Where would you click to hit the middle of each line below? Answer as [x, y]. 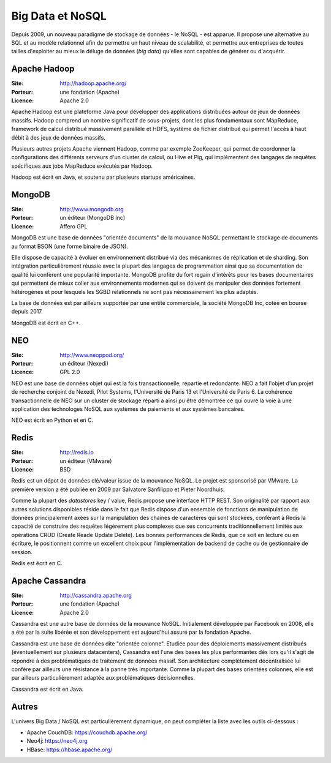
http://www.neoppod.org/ [92, 355]
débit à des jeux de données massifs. [58, 137]
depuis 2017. [27, 312]
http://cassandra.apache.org [96, 595]
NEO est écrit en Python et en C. [52, 420]
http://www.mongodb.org [92, 209]
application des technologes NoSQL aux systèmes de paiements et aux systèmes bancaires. [128, 409]
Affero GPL [74, 226]
